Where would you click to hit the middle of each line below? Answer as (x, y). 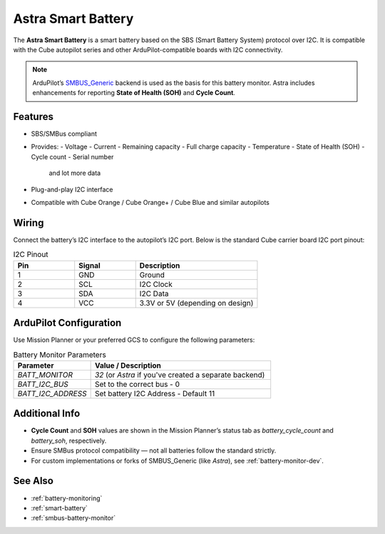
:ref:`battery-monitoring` (67, 498)
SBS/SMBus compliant (64, 134)
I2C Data (154, 293)
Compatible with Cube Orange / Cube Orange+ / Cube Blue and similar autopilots (150, 202)
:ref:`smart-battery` (60, 508)
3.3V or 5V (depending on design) (196, 303)
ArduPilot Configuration (67, 323)
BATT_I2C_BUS (43, 384)
